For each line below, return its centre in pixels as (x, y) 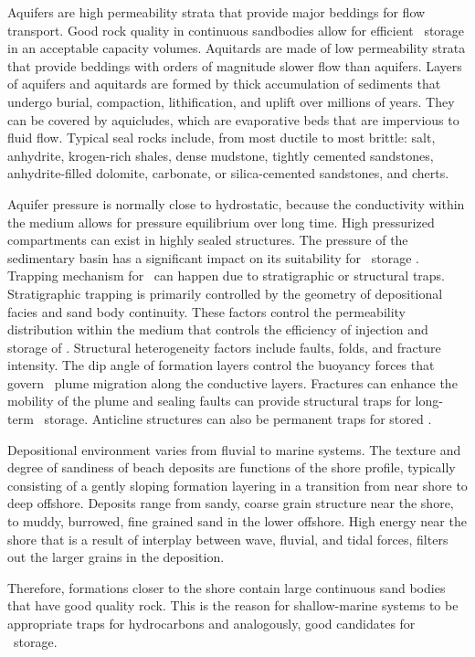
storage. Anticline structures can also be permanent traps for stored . (238, 419)
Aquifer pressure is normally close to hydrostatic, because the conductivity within (236, 203)
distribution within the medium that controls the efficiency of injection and (218, 329)
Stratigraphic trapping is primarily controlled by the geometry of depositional (225, 293)
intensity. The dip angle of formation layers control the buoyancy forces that (221, 365)
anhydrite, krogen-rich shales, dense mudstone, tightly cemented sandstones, (221, 155)
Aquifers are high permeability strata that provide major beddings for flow (216, 12)
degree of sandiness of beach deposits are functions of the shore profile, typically (232, 467)
